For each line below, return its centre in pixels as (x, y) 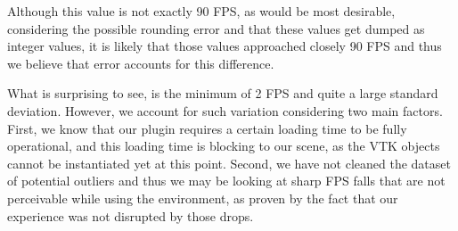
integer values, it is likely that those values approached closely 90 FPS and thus (225, 46)
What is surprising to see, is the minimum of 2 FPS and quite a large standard (223, 93)
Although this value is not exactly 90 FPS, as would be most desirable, (201, 11)
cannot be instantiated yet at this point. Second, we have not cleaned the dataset (229, 163)
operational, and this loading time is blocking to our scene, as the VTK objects (224, 146)
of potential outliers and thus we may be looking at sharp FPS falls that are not (226, 181)
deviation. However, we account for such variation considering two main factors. (225, 110)
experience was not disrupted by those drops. (131, 215)
